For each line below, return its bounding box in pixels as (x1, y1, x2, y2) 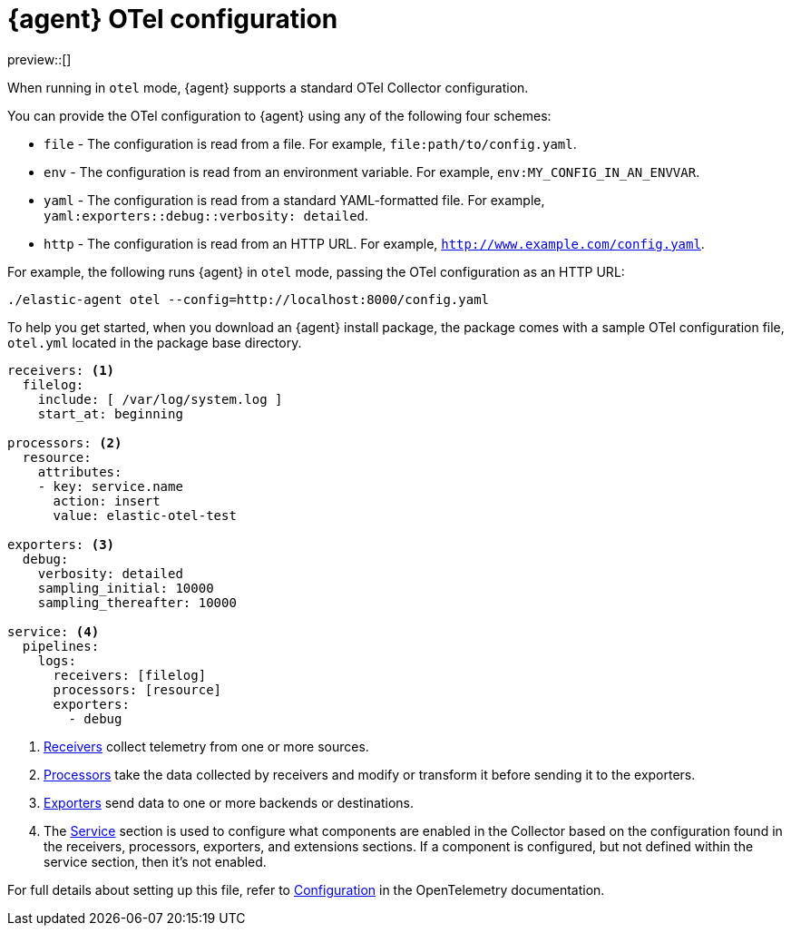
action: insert (53, 493, 161, 508)
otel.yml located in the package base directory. (7, 334, 302, 350)
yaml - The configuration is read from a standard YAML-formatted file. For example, (44, 192, 545, 208)
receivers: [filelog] (53, 667, 207, 683)
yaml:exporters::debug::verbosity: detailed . (44, 207, 369, 223)
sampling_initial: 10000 (37, 580, 214, 595)
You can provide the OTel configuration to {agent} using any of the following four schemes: (7, 107, 552, 123)
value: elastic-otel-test (53, 507, 237, 523)
